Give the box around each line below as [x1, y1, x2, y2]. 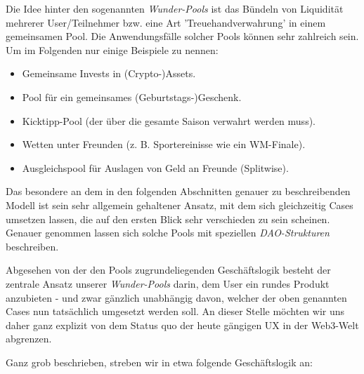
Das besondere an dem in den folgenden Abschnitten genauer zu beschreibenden [6, 184, 351, 199]
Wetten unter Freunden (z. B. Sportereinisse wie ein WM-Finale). [22, 137, 306, 152]
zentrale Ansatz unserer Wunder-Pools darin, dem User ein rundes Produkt [6, 276, 330, 290]
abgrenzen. [6, 331, 52, 346]
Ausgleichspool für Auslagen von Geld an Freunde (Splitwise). [22, 160, 289, 175]
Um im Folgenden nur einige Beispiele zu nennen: [6, 42, 219, 57]
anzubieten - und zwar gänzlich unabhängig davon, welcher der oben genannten [6, 290, 347, 305]
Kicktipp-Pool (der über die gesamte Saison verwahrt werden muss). [22, 113, 316, 128]
